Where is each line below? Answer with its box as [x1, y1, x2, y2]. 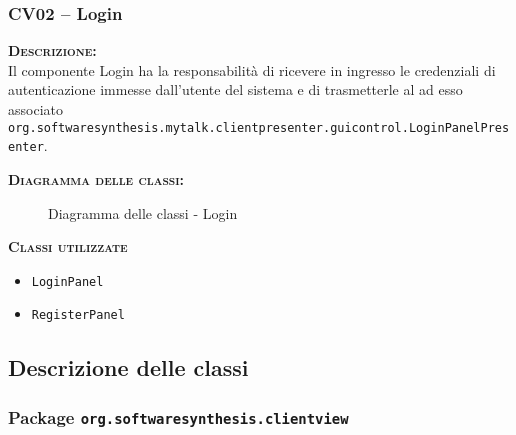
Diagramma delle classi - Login [48, 202, 238, 223]
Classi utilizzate [8, 236, 128, 257]
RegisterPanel [31, 308, 125, 323]
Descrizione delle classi [8, 352, 249, 383]
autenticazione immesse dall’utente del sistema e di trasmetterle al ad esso [8, 79, 463, 100]
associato [8, 99, 63, 119]
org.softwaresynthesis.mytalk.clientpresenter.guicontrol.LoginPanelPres [8, 120, 510, 135]
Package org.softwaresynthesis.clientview [8, 404, 349, 429]
